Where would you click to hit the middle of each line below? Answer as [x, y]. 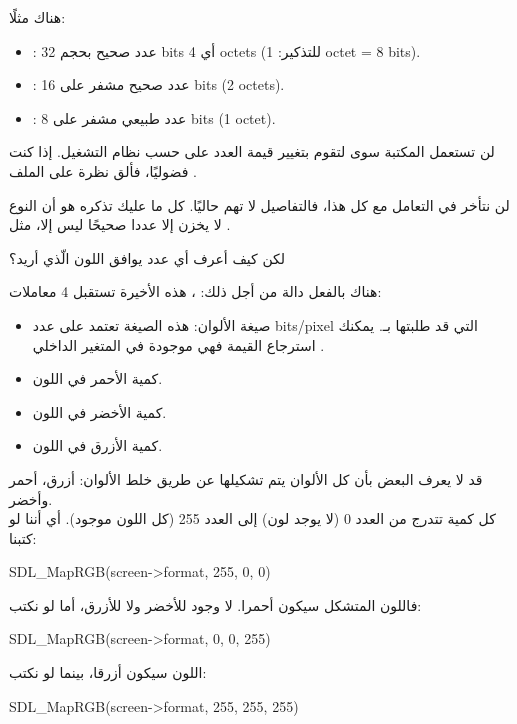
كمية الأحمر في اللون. [97, 378]
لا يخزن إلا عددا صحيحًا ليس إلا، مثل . [120, 224]
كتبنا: [23, 537]
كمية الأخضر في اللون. [99, 411]
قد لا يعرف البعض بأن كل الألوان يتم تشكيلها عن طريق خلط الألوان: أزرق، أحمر [246, 478]
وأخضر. [31, 498]
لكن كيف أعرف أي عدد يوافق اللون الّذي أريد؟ [147, 257]
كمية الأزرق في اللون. [97, 445]
